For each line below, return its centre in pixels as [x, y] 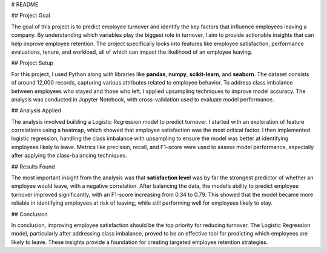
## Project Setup [32, 63]
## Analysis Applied [36, 110]
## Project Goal [31, 16]
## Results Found [33, 167]
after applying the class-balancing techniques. [69, 155]
